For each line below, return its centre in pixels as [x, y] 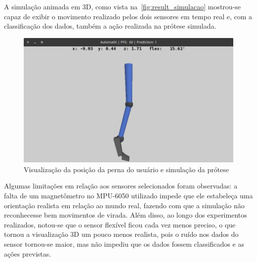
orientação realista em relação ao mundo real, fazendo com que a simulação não [124, 205]
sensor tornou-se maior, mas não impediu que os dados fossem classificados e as [124, 244]
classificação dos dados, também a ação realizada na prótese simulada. [110, 26]
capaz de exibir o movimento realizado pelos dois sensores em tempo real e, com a [128, 16]
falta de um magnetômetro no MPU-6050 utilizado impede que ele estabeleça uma [128, 196]
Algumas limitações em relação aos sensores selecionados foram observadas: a [121, 186]
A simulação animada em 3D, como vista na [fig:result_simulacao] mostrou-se [123, 6]
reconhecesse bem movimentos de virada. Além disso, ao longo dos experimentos [126, 215]
